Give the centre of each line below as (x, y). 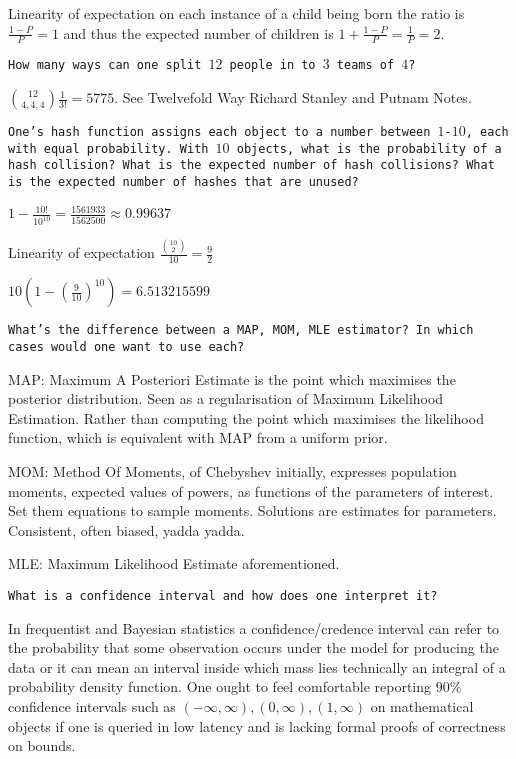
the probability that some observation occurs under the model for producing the (253, 647)
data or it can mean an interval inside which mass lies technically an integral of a (257, 666)
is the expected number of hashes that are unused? (183, 182)
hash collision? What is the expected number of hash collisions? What (251, 165)
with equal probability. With (108, 148)
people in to (272, 65)
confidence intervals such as (92, 705)
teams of (365, 65)
